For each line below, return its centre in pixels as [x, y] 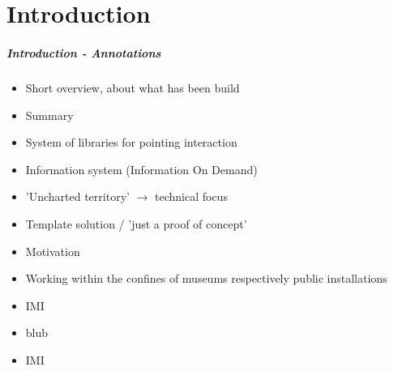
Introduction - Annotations [84, 52]
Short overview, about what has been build [133, 87]
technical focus [191, 196]
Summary [49, 115]
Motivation [53, 251]
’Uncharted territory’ [77, 196]
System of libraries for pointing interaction [131, 142]
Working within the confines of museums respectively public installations [206, 278]
